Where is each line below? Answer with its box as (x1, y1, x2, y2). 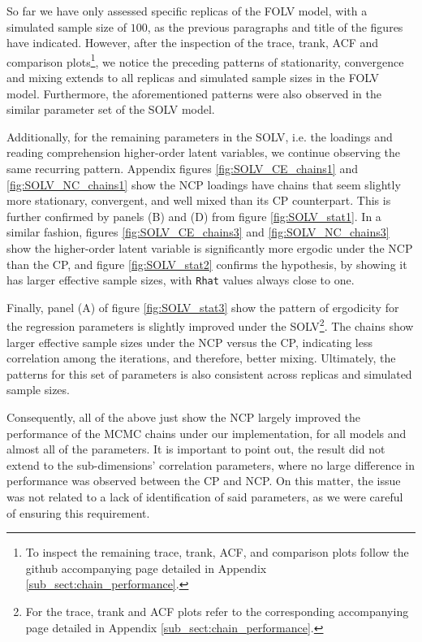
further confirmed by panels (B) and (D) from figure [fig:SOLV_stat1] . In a (6, 207, 381, 224)
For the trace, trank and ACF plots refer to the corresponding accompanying (25, 602, 409, 619)
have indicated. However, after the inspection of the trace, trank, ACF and (6, 34, 379, 51)
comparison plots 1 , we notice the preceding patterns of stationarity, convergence (6, 50, 404, 70)
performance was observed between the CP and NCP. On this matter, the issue (6, 472, 401, 489)
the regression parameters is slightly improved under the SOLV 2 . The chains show (6, 315, 414, 335)
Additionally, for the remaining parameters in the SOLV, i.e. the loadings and (6, 128, 393, 145)
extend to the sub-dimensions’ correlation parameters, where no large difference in (6, 456, 416, 473)
